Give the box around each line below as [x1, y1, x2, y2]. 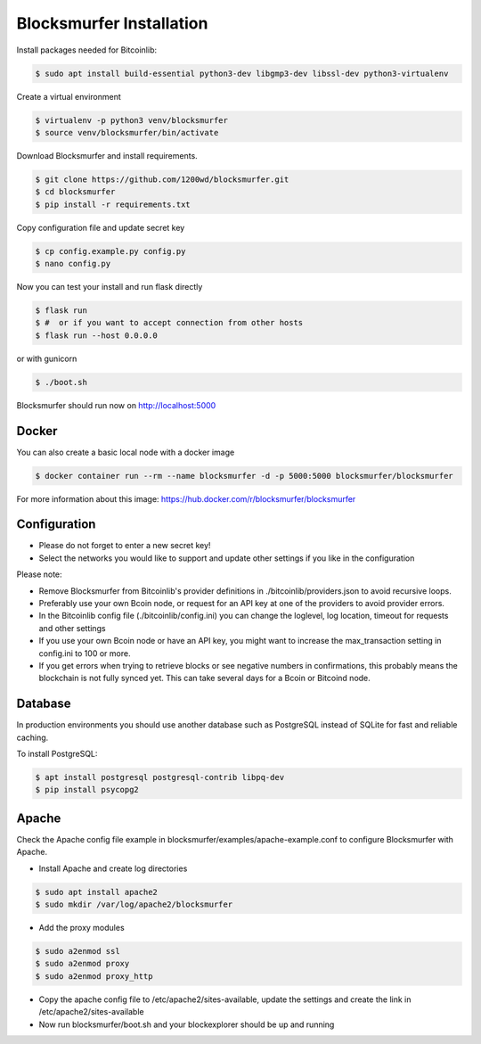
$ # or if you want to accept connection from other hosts [35, 317, 304, 328]
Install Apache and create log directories [38, 863, 188, 874]
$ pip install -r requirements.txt [35, 199, 191, 210]
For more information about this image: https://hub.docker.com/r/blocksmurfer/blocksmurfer [16, 493, 356, 504]
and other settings [38, 622, 106, 633]
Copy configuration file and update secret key [16, 222, 185, 233]
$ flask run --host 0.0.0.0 [35, 330, 158, 341]
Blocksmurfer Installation [16, 13, 208, 33]
